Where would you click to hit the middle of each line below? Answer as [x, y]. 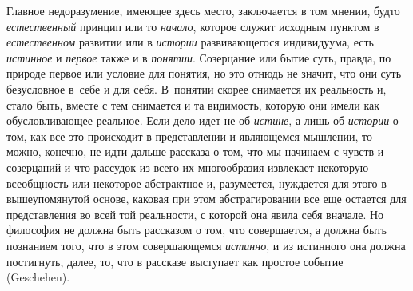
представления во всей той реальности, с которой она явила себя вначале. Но [195, 214]
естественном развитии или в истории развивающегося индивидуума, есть [190, 42]
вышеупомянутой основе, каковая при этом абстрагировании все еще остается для [206, 199]
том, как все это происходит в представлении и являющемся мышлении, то [189, 136]
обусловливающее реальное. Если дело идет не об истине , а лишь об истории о [203, 120]
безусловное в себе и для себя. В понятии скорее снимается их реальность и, [197, 88]
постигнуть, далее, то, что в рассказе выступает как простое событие [175, 261]
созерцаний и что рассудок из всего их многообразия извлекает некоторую [188, 167]
